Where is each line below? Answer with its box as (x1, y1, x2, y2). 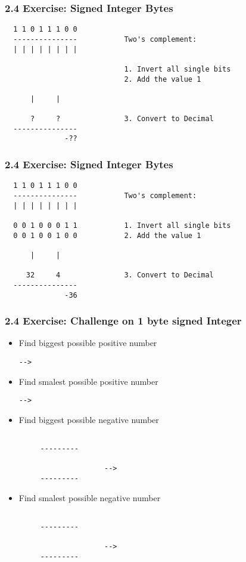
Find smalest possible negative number (18, 491, 161, 504)
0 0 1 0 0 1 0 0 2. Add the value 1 (13, 231, 201, 240)
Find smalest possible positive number (18, 375, 158, 387)
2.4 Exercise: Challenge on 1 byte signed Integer (5, 313, 242, 328)
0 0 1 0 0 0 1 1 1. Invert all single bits (13, 221, 231, 230)
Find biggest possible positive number (18, 336, 157, 349)
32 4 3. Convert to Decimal (26, 271, 214, 280)
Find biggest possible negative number (18, 413, 159, 425)
